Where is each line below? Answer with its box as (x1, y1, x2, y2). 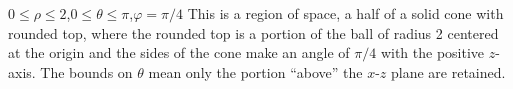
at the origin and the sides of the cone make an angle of (8, 42, 350, 63)
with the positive (380, 42, 485, 63)
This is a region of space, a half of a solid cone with (187, 3, 504, 23)
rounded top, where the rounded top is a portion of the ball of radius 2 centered (8, 22, 499, 43)
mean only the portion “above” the (148, 61, 363, 82)
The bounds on (40, 61, 133, 82)
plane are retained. (390, 61, 506, 82)
